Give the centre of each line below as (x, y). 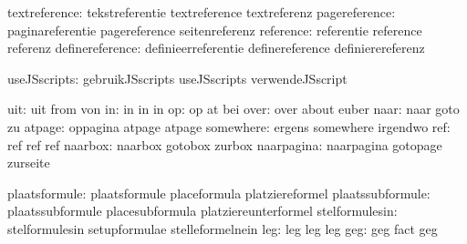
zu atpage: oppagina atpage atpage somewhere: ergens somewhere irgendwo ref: (229, 126)
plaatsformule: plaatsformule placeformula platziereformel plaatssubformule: (219, 193)
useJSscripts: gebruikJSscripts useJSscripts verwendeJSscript (177, 78)
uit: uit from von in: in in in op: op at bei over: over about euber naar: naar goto (233, 109)
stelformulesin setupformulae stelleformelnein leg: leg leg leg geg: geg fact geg (223, 228)
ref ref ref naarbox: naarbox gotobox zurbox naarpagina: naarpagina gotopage (225, 144)
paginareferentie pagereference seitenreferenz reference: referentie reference (215, 30)
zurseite (29, 163)
